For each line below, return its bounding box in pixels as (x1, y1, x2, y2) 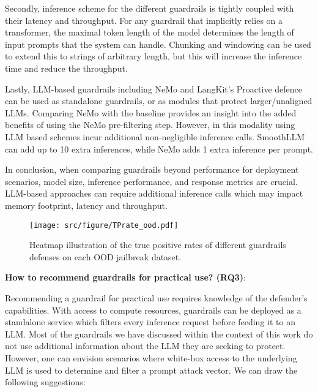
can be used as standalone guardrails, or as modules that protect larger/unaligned (5, 94, 312, 107)
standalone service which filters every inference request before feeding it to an (5, 315, 295, 328)
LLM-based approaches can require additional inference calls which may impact (5, 187, 303, 200)
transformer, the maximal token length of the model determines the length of (5, 26, 294, 39)
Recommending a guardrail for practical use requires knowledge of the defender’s (5, 291, 308, 304)
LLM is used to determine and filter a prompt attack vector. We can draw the (5, 363, 298, 376)
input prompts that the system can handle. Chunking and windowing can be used (5, 37, 311, 50)
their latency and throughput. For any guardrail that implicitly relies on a (5, 13, 283, 26)
